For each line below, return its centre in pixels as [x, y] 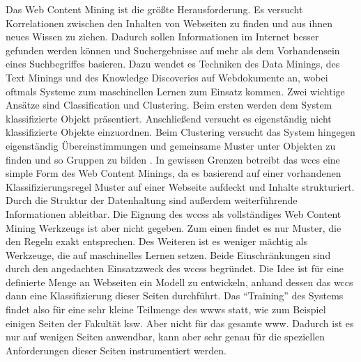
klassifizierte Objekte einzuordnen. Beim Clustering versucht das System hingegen [180, 132]
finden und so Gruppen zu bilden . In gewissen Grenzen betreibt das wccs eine [173, 159]
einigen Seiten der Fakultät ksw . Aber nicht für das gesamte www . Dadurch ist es [180, 323]
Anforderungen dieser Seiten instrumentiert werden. [116, 350]
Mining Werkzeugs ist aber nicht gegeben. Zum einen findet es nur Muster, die [174, 227]
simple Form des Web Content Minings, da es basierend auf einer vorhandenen [174, 173]
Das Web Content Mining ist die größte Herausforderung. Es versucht [154, 9]
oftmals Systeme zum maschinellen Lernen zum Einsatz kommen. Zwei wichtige [175, 91]
